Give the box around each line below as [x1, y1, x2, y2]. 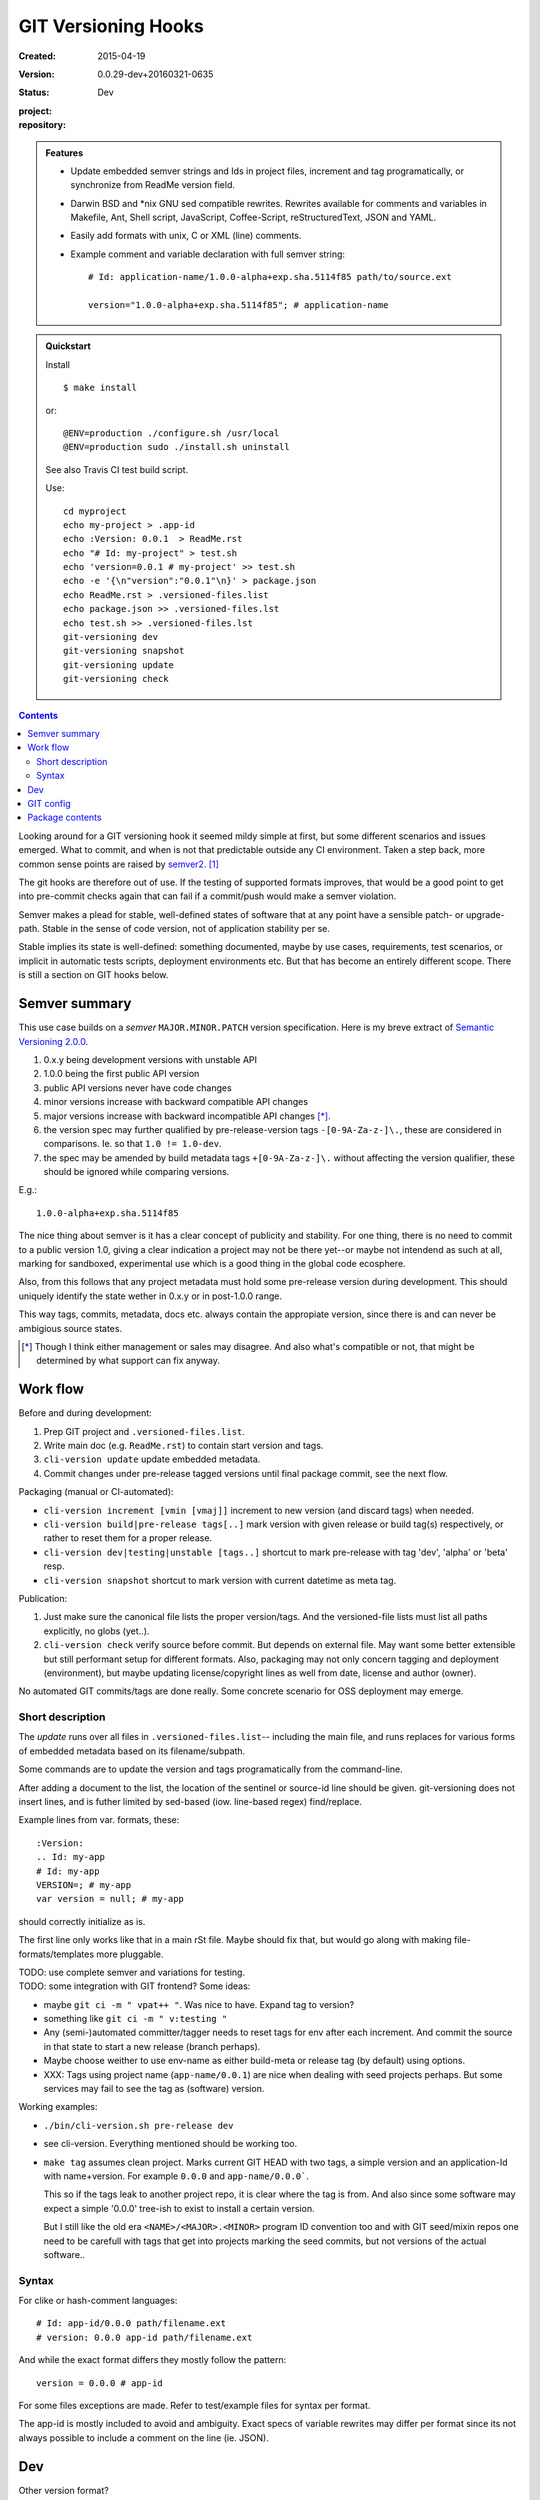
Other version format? [18, 2484, 109, 2496]
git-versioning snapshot [63, 645, 185, 657]
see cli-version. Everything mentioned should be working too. [43, 2138, 298, 2150]
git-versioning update [63, 659, 175, 670]
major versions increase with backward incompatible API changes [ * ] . [43, 1110, 332, 1122]
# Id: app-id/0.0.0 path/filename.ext [36, 2318, 227, 2329]
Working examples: [18, 2101, 98, 2113]
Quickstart [45, 340, 92, 352]
